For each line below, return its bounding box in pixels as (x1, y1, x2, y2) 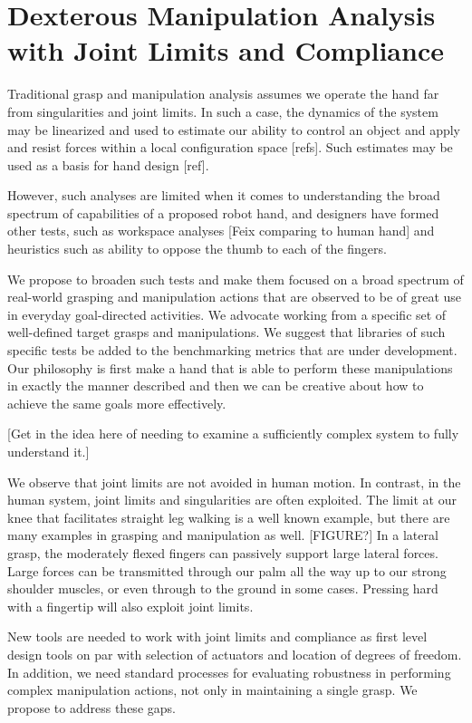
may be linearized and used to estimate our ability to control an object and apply (7, 120, 461, 139)
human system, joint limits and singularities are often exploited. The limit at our (7, 490, 457, 509)
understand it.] (7, 442, 90, 460)
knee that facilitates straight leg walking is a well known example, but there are (7, 507, 450, 526)
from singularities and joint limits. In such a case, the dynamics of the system (7, 101, 438, 120)
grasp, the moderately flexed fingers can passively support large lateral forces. (7, 543, 438, 562)
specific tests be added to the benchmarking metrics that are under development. (7, 341, 458, 360)
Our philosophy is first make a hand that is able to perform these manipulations (7, 358, 453, 377)
